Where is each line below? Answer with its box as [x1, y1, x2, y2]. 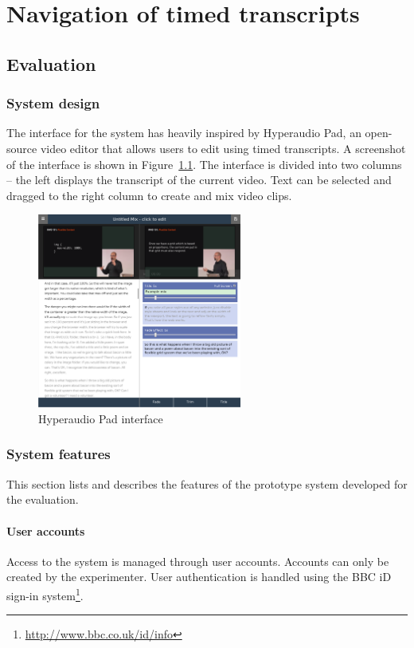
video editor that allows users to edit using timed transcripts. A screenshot [40, 139, 406, 156]
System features [6, 444, 111, 464]
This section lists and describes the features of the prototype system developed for [6, 475, 408, 492]
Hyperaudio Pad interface [38, 410, 163, 426]
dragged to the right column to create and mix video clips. [6, 187, 292, 203]
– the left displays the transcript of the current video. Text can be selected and [6, 171, 392, 188]
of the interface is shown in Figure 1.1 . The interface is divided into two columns [6, 155, 402, 172]
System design [6, 93, 100, 113]
